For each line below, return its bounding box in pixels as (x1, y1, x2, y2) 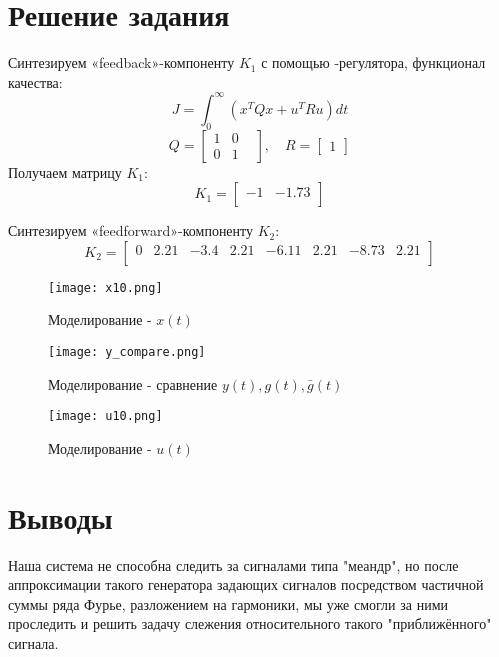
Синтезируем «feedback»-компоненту (8, 52, 235, 73)
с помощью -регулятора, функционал (261, 52, 486, 73)
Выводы (8, 496, 113, 537)
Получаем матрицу (8, 161, 122, 182)
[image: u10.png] (48, 409, 163, 424)
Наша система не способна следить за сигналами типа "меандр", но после (8, 554, 459, 575)
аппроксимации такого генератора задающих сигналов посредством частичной (8, 574, 484, 595)
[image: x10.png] (48, 280, 163, 295)
